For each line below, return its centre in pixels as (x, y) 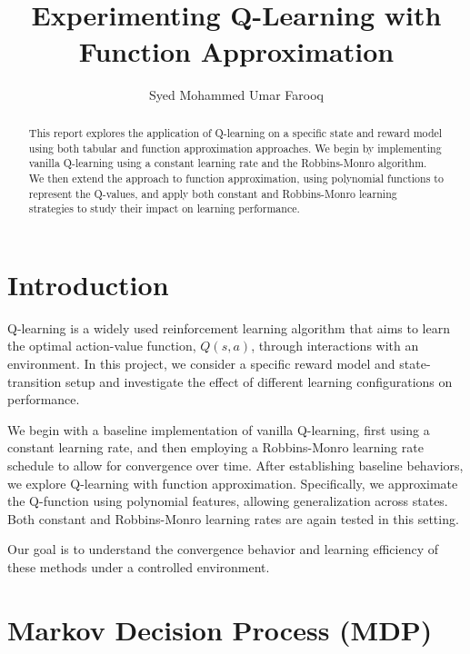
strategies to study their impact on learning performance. (164, 208)
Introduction (88, 284)
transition (35, 381)
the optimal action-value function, (102, 346)
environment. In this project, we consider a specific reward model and (201, 363)
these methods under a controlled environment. (139, 566)
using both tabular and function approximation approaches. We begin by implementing (235, 148)
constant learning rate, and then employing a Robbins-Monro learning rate (215, 447)
